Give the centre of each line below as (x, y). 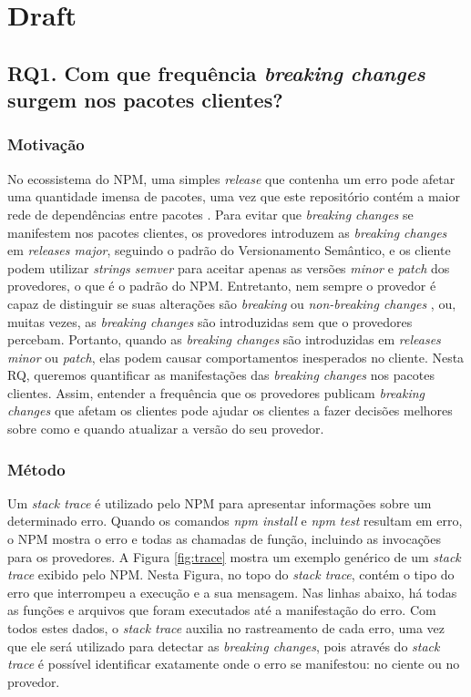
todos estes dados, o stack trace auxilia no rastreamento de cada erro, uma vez (226, 628)
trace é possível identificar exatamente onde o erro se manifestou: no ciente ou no (234, 664)
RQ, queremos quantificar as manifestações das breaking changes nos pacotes (221, 375)
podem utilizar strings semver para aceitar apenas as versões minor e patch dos (229, 267)
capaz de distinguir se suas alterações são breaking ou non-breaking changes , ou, (232, 303)
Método (36, 469)
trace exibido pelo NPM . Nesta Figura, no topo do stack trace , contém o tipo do (231, 574)
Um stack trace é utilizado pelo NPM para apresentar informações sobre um (220, 502)
